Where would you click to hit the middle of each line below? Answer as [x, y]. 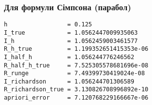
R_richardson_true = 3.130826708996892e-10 [76, 90]
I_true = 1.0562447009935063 [71, 32]
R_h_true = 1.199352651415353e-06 [76, 49]
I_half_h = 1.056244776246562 [69, 57]
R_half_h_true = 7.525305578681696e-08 [76, 65]
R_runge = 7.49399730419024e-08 [75, 73]
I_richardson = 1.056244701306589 [69, 81]
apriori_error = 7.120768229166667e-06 [76, 98]
